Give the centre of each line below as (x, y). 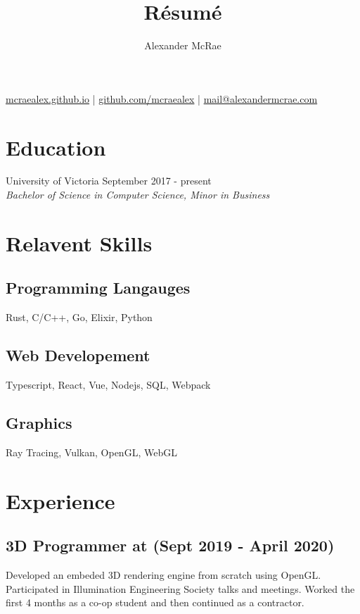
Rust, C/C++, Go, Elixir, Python (79, 317)
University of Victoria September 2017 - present (109, 181)
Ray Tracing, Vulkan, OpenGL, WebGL (91, 452)
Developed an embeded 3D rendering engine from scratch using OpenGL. (163, 574)
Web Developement (78, 355)
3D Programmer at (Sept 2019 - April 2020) (170, 545)
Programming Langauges (98, 288)
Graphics (39, 422)
